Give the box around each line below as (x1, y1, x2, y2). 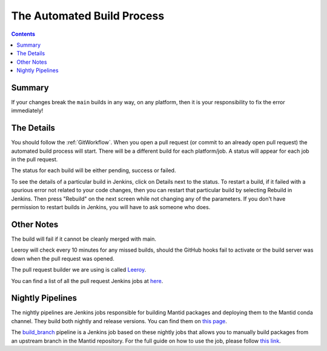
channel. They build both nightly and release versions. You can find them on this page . (11, 317, 227, 324)
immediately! (11, 107, 44, 115)
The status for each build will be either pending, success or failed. (11, 167, 176, 174)
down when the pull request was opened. (11, 255, 114, 262)
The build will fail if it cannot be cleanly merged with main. (11, 235, 157, 242)
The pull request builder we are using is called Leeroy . (11, 266, 147, 273)
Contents (11, 30, 36, 38)
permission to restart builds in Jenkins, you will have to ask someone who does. (11, 204, 211, 211)
